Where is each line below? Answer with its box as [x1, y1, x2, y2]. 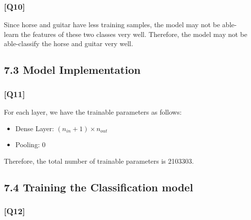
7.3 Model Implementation [4, 62, 141, 77]
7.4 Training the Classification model [4, 179, 193, 194]
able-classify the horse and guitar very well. [4, 38, 133, 49]
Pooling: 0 [15, 139, 46, 150]
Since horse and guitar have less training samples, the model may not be [4, 19, 220, 30]
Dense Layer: [15, 123, 54, 133]
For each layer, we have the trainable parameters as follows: [4, 107, 182, 117]
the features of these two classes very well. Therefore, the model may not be [21, 29, 248, 39]
